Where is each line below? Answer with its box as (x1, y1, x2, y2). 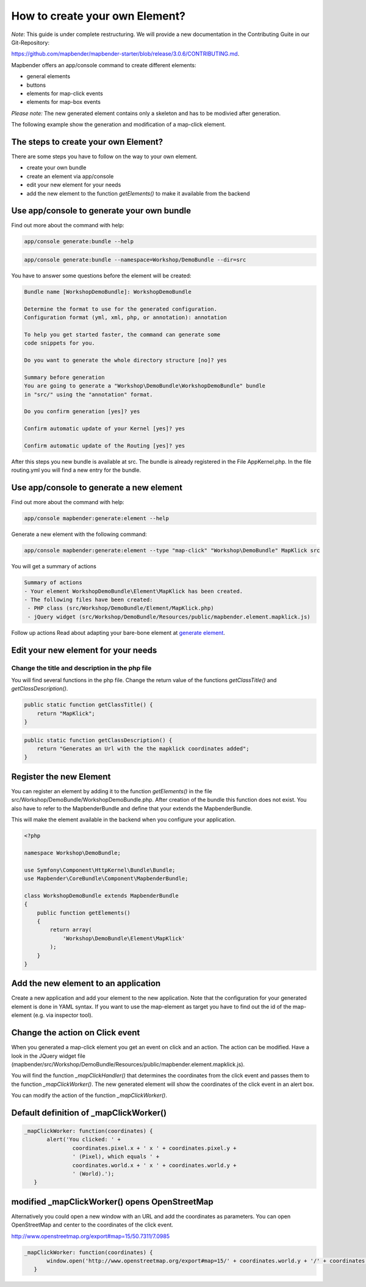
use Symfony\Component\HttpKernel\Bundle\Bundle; (24, 867, 176, 873)
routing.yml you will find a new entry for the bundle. (11, 466, 142, 474)
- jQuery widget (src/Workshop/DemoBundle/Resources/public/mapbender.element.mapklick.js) (27, 613, 310, 620)
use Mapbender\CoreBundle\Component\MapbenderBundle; (24, 875, 188, 882)
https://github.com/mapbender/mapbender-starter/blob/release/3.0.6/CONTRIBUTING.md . (11, 50, 240, 57)
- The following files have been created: (24, 596, 153, 603)
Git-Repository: (11, 38, 50, 46)
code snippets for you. (24, 340, 96, 346)
